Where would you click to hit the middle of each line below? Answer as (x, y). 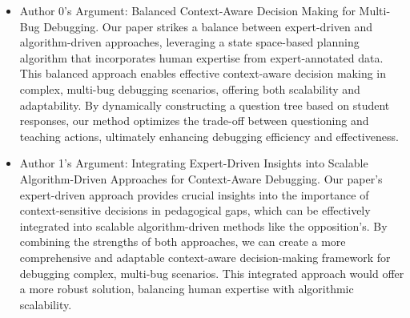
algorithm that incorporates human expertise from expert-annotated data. (201, 57)
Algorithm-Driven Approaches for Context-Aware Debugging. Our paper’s (201, 178)
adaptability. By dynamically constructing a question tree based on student (205, 105)
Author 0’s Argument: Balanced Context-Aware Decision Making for (187, 10)
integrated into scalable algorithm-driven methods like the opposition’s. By (203, 225)
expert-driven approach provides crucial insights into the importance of (194, 194)
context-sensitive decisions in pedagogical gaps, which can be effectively (195, 210)
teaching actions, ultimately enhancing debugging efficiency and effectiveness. (209, 136)
